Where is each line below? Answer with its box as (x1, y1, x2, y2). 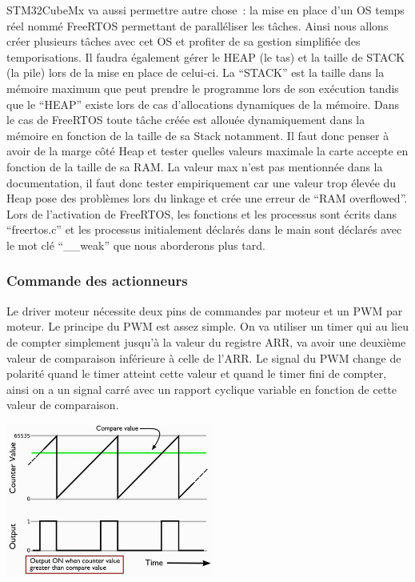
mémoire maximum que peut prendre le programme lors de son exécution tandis (6, 79, 399, 96)
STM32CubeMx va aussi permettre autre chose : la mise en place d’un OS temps (6, 2, 405, 18)
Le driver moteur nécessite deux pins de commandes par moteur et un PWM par (6, 302, 403, 319)
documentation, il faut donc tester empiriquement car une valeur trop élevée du (6, 174, 397, 191)
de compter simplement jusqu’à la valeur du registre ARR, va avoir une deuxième (6, 333, 406, 350)
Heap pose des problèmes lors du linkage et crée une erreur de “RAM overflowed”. (6, 190, 408, 207)
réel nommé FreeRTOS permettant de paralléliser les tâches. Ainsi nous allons (6, 17, 389, 34)
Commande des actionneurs (6, 271, 188, 291)
